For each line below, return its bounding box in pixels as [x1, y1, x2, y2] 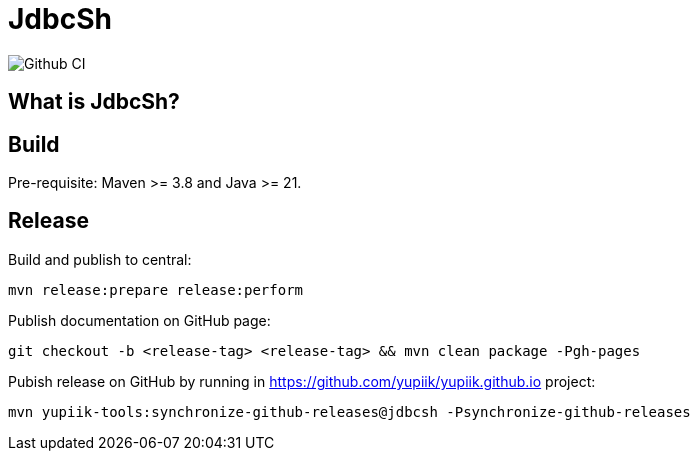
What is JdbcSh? [8, 89, 180, 115]
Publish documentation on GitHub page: [8, 311, 271, 329]
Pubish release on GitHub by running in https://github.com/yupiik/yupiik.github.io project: [8, 372, 596, 390]
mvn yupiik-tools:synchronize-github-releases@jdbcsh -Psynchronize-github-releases [8, 403, 691, 420]
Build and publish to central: [8, 250, 192, 268]
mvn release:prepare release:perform [8, 281, 304, 298]
